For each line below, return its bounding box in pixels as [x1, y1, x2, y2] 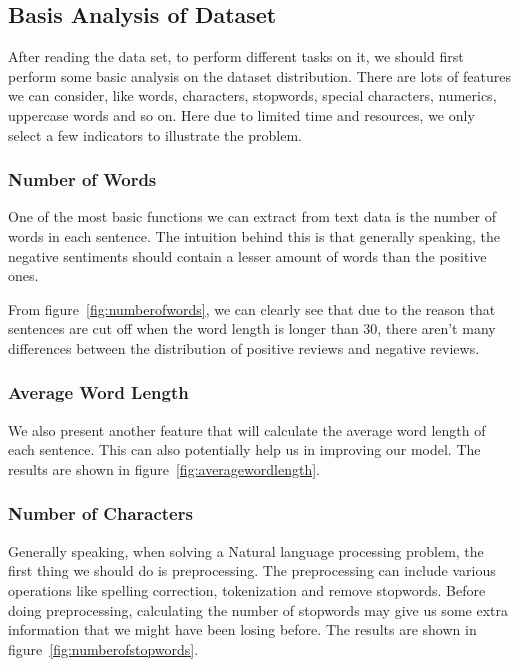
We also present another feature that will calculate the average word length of [8, 419, 486, 440]
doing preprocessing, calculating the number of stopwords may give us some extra [8, 599, 508, 620]
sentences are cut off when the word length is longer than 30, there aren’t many [8, 318, 496, 339]
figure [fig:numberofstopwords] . [8, 638, 199, 659]
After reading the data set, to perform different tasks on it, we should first [8, 46, 464, 67]
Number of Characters [8, 501, 193, 526]
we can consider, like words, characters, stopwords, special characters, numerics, [8, 85, 497, 106]
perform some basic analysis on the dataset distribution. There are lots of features [8, 65, 511, 86]
